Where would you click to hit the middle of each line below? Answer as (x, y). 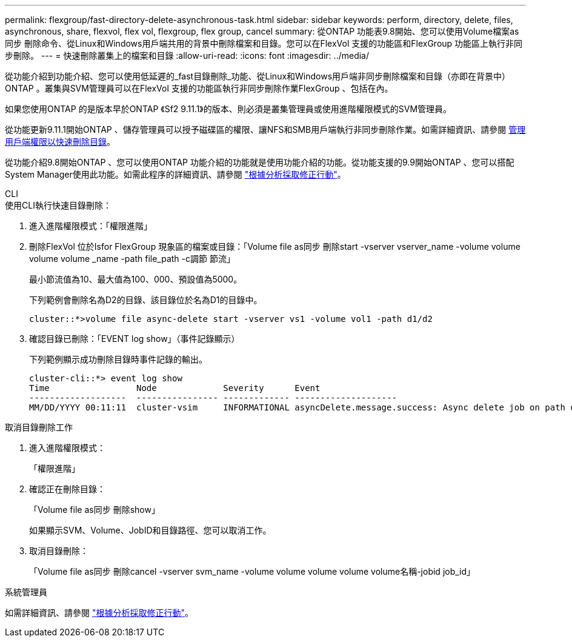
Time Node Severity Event (175, 388)
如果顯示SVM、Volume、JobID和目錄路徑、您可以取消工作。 (150, 530)
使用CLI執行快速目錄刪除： (58, 205)
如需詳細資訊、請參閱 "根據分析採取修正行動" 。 (99, 613)
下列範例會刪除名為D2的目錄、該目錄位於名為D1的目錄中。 (146, 300)
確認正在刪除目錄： (67, 489)
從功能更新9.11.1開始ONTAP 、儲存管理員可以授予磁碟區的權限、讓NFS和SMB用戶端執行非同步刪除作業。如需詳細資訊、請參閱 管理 (265, 129)
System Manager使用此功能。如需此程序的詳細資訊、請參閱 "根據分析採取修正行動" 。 (175, 174)
